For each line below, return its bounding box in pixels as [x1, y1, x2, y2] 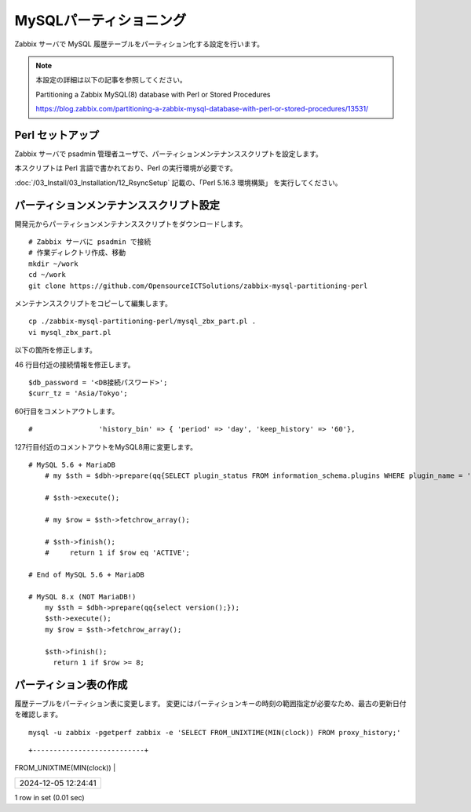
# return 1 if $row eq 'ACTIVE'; [44, 548, 190, 557]
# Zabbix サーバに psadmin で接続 [28, 238, 152, 246]
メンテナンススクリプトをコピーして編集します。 [14, 299, 172, 308]
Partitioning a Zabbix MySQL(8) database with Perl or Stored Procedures [35, 89, 271, 99]
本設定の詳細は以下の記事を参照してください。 [35, 75, 188, 85]
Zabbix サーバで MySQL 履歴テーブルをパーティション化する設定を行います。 [14, 39, 265, 49]
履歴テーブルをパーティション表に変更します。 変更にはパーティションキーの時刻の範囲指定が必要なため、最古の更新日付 [14, 698, 407, 708]
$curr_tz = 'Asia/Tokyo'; [28, 389, 129, 398]
